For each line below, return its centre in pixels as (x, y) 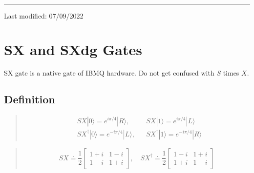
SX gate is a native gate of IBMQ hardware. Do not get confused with (109, 72)
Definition (30, 99)
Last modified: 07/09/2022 (44, 16)
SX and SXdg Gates (73, 49)
